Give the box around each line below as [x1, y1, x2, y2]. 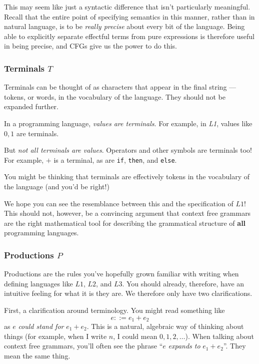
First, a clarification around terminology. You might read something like [4, 304, 225, 315]
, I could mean [113, 330, 157, 341]
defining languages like [4, 278, 73, 288]
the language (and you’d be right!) [4, 181, 109, 191]
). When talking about [185, 330, 254, 341]
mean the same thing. [4, 350, 70, 360]
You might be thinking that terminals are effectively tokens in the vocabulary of [4, 171, 250, 182]
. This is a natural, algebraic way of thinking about [86, 321, 244, 331]
